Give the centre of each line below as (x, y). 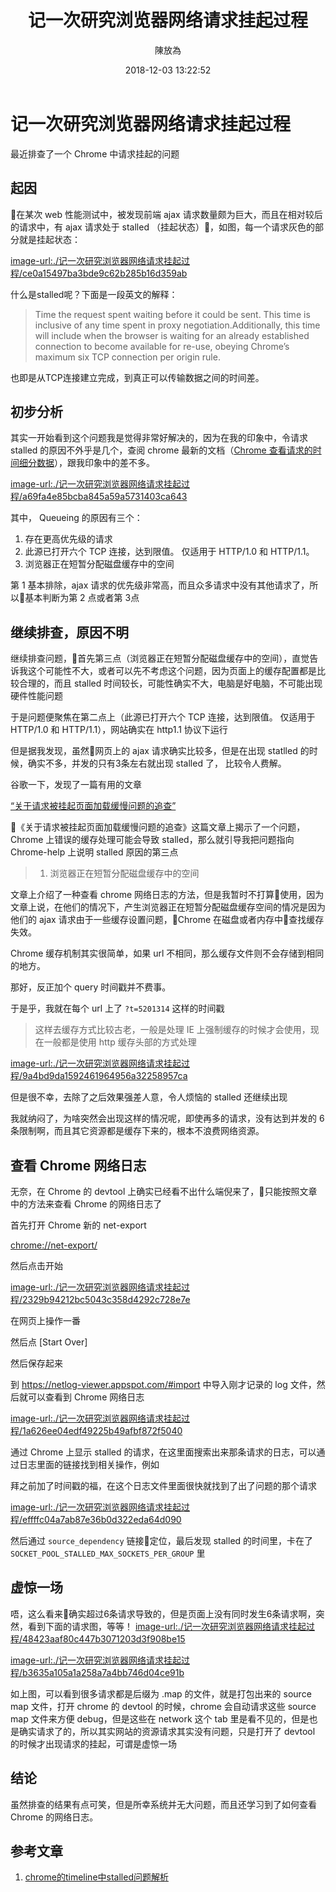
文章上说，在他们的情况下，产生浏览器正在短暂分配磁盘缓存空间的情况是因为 (168, 907)
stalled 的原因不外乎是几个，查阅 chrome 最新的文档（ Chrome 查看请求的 (161, 450)
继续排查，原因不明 (69, 632)
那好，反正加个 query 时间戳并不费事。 (91, 987)
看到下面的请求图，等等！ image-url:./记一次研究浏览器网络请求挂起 (167, 1626)
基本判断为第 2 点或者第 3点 (82, 598)
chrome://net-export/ (54, 1245)
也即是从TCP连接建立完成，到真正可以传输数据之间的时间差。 (137, 377)
